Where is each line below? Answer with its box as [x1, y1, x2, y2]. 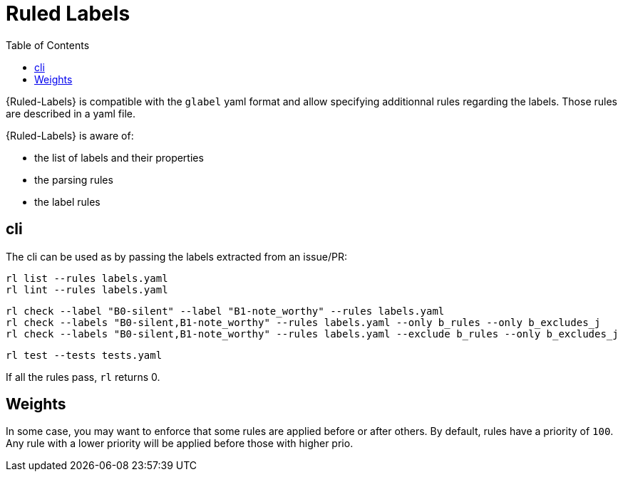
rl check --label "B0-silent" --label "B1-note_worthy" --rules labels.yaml [6, 305, 445, 317]
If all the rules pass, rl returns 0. [6, 370, 160, 383]
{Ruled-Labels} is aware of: [6, 129, 134, 142]
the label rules [34, 195, 101, 208]
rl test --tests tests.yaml [6, 349, 163, 361]
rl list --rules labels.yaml [6, 272, 168, 284]
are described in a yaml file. [6, 107, 135, 120]
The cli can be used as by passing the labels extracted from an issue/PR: [6, 250, 347, 263]
